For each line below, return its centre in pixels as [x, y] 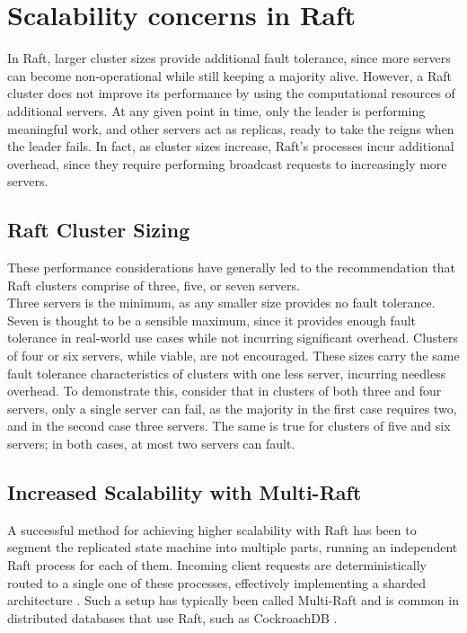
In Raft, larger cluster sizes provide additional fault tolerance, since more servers [229, 58]
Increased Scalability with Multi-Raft [185, 492]
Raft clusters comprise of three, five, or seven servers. [154, 285]
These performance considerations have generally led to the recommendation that [231, 267]
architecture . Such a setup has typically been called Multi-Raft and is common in [233, 600]
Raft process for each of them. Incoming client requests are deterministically [217, 565]
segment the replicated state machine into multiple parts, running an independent [233, 547]
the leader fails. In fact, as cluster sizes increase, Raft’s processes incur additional [231, 146]
